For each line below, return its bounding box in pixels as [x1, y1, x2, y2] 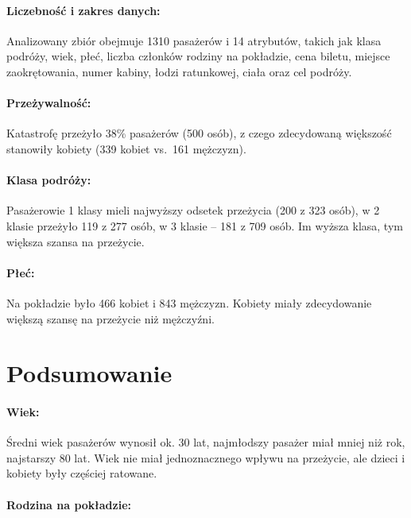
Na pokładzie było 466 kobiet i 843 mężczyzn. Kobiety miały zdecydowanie [6, 294, 372, 311]
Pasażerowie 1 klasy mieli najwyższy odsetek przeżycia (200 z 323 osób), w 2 [6, 202, 380, 218]
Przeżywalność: [6, 95, 91, 111]
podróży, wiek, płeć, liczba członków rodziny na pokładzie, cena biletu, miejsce [6, 48, 390, 64]
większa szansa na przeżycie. [6, 233, 145, 249]
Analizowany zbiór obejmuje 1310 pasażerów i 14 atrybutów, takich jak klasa [6, 32, 382, 48]
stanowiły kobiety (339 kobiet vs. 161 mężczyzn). [6, 140, 246, 157]
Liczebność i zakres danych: [6, 2, 161, 18]
